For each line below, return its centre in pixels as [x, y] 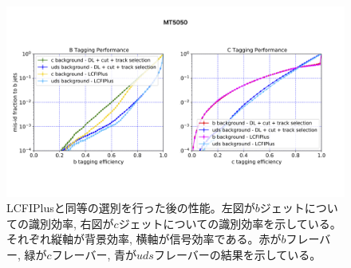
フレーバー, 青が [94, 254]
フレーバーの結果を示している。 [237, 254]
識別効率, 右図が [71, 223]
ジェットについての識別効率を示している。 [230, 223]
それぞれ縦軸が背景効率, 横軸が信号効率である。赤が [144, 239]
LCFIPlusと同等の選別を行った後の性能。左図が [131, 208]
